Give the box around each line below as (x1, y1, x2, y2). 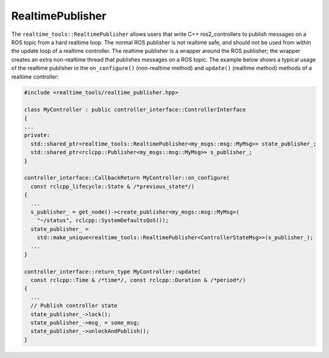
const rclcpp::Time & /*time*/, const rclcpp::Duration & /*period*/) (30, 277, 246, 284)
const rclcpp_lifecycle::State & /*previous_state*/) (30, 183, 195, 190)
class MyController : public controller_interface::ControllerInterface (24, 107, 246, 113)
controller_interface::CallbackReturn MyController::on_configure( (24, 174, 230, 181)
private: (24, 132, 51, 139)
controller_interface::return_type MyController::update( (24, 268, 201, 275)
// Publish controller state (30, 302, 118, 309)
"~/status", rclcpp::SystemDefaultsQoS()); (37, 217, 169, 224)
